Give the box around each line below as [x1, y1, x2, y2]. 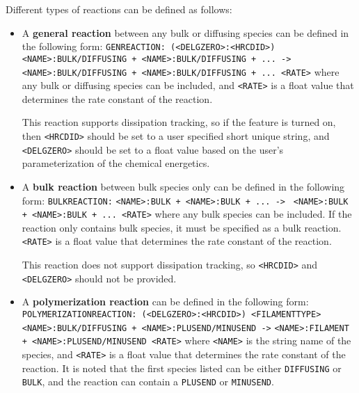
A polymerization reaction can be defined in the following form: [22, 294, 309, 309]
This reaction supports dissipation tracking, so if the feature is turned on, [22, 115, 336, 129]
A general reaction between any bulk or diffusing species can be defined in [22, 25, 349, 40]
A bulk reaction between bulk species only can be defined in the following [22, 179, 345, 193]
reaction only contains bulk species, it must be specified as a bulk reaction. [22, 220, 342, 234]
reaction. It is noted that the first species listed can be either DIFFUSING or [22, 360, 342, 375]
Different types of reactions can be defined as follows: [6, 2, 232, 16]
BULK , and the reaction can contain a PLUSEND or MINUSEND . [22, 374, 274, 389]
